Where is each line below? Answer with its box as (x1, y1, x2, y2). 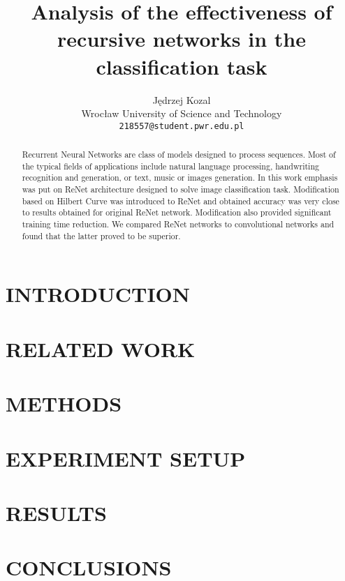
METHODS (6, 389, 122, 418)
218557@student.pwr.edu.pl (119, 121, 244, 131)
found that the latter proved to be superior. (22, 229, 181, 241)
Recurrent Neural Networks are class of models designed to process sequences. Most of (22, 149, 336, 160)
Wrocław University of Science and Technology (81, 106, 282, 121)
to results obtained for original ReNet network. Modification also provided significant (22, 206, 332, 218)
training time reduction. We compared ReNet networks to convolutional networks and (22, 218, 335, 230)
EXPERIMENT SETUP (6, 444, 246, 472)
